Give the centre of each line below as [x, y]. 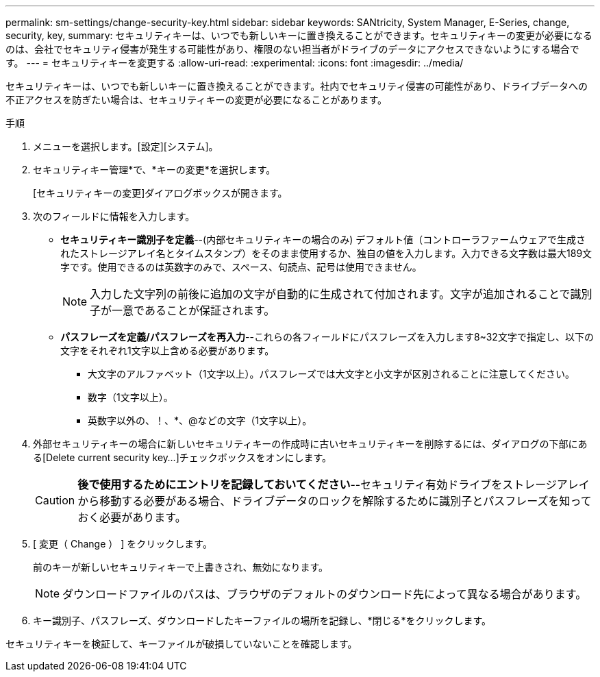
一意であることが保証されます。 [193, 310]
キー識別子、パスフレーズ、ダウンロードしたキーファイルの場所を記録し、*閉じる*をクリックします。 [262, 620]
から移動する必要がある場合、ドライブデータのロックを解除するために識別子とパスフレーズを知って [335, 501]
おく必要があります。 [132, 517]
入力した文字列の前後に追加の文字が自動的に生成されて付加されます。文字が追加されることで [330, 294]
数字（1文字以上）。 [130, 397]
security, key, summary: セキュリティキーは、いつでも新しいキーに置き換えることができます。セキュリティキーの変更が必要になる [299, 35]
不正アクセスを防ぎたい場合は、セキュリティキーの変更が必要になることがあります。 [197, 100]
